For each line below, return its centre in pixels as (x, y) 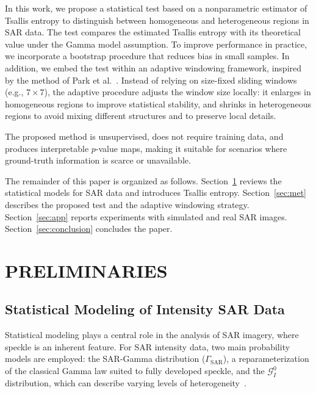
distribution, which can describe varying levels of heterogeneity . (126, 382)
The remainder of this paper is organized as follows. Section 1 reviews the (143, 180)
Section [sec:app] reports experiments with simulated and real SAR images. (146, 216)
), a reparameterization (266, 359)
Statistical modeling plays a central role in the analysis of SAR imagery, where (152, 335)
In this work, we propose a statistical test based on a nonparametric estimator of (156, 8)
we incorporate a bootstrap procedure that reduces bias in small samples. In (147, 56)
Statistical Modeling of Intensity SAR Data (145, 309)
